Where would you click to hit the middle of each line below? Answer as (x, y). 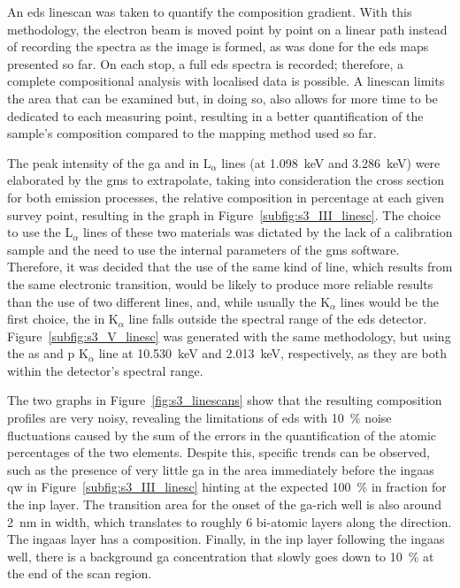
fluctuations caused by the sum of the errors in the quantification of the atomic (222, 435)
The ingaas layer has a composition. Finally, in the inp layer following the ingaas (226, 539)
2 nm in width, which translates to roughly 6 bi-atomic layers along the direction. (230, 521)
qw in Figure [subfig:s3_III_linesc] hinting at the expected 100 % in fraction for (227, 487)
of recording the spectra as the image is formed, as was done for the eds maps (218, 46)
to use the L (40, 232)
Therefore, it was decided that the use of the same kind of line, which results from (230, 267)
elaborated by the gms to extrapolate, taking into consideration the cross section (226, 180)
